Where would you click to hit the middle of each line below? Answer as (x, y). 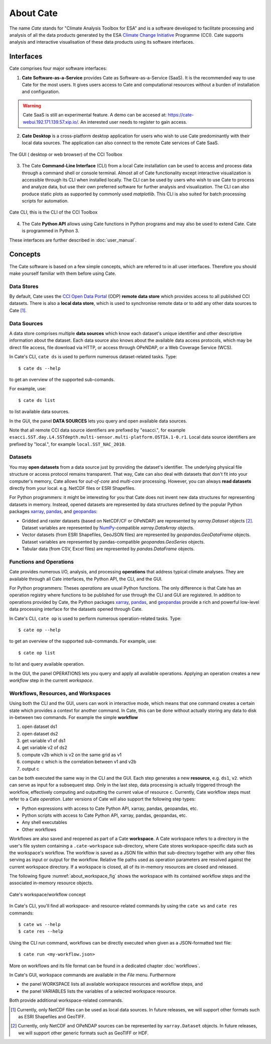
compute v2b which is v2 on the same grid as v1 (72, 755)
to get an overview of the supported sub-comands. (62, 379)
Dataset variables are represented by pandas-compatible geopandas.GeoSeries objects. (113, 542)
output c (31, 769)
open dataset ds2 (40, 734)
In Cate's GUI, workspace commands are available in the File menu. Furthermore (92, 975)
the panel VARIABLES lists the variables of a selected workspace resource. (99, 991)
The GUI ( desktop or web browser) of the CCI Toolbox (66, 154)
